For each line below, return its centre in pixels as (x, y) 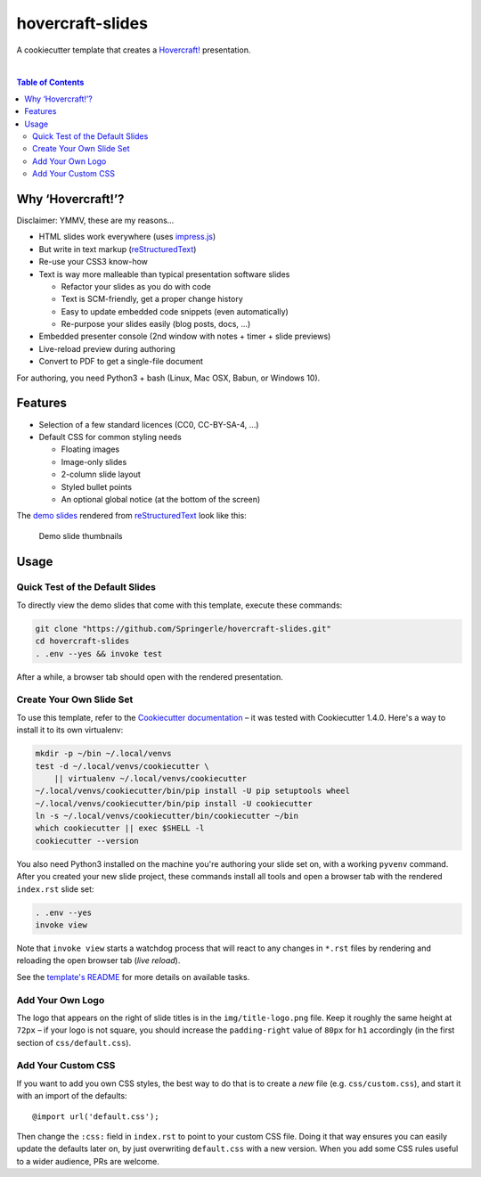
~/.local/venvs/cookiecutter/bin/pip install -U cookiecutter (174, 803)
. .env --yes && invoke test (99, 654)
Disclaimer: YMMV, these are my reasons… (95, 220)
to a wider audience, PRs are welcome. (88, 1161)
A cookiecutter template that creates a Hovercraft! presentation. (134, 50)
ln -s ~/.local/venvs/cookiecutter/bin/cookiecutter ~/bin (167, 816)
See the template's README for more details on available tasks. (133, 977)
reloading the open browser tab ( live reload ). (98, 960)
